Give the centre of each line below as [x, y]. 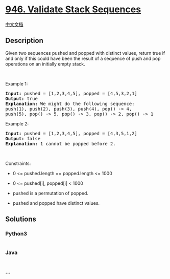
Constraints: [18, 163]
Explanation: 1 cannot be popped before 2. [60, 144]
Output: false [23, 138]
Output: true [22, 99]
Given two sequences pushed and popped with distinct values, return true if [85, 53]
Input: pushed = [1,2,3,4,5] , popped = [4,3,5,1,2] [71, 133]
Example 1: [17, 83]
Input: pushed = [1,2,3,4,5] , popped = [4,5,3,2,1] [71, 93]
